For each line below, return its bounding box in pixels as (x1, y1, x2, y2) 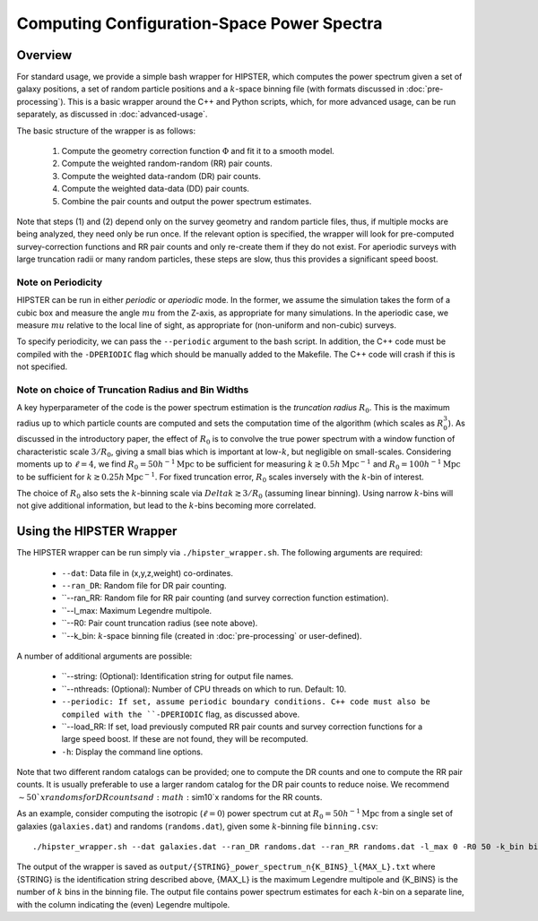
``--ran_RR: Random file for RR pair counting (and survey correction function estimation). (61, 592, 389, 604)
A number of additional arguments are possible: (16, 650, 193, 661)
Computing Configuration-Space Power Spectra (16, 13, 383, 33)
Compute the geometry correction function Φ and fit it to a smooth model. (61, 146, 335, 157)
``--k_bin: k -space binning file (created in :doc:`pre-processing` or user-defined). (61, 630, 362, 641)
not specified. (16, 361, 68, 372)
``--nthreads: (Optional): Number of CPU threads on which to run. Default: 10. (61, 684, 347, 694)
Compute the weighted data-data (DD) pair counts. (61, 184, 250, 194)
